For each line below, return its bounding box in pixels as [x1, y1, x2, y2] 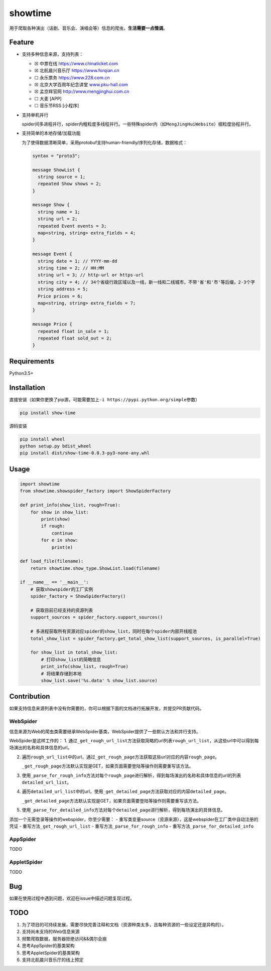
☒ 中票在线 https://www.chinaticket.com [34, 60, 118, 66]
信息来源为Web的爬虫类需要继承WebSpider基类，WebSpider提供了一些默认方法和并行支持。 [9, 728, 201, 734]
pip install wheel [20, 436, 65, 442]
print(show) [41, 516, 70, 522]
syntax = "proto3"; [32, 153, 80, 158]
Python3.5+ [9, 370, 34, 376]
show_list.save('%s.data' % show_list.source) [41, 678, 158, 683]
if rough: [41, 523, 65, 529]
